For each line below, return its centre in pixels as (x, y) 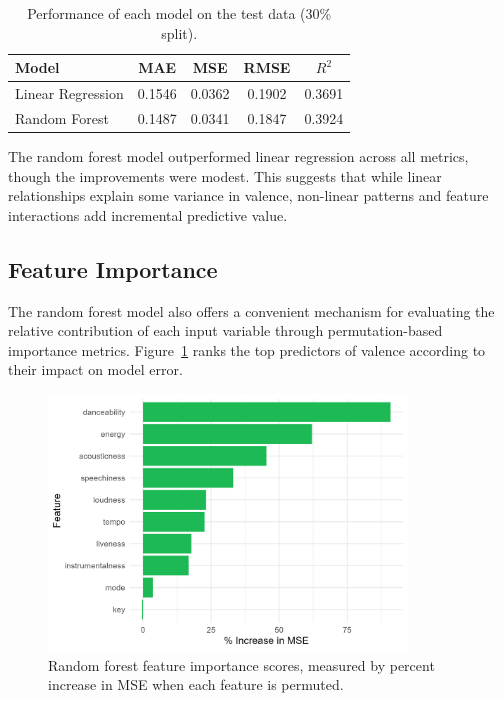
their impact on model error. (95, 369)
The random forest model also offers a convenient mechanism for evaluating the (251, 310)
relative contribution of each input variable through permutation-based (225, 330)
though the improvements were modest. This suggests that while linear (225, 175)
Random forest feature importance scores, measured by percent (241, 664)
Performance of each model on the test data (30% (179, 13)
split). (179, 32)
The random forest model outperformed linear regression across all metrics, (238, 155)
